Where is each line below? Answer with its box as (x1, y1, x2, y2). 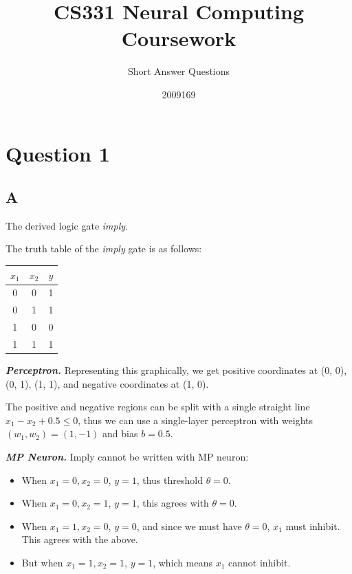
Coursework (121, 24, 236, 52)
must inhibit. (285, 518, 340, 533)
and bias (102, 426, 138, 441)
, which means (153, 555, 212, 569)
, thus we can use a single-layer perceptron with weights (78, 412, 313, 427)
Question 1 (5, 139, 110, 167)
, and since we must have (136, 518, 242, 533)
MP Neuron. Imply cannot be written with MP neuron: (5, 450, 249, 464)
